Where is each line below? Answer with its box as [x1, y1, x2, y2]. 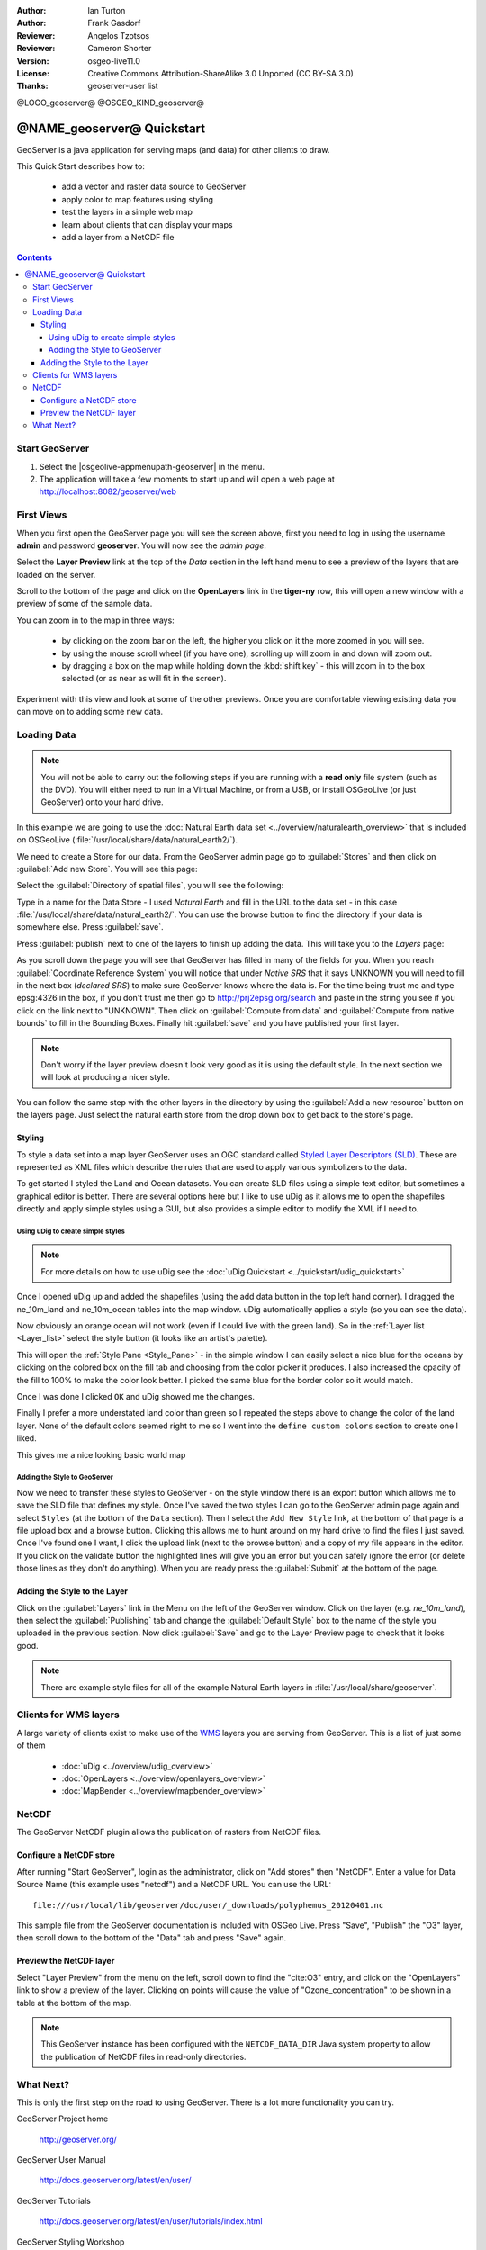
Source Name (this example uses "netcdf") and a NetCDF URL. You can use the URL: [16, 1879, 332, 1890]
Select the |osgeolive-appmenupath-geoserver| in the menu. [39, 461, 265, 472]
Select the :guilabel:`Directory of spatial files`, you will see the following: [16, 880, 284, 891]
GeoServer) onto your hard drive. [40, 796, 164, 807]
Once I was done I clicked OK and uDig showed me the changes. [16, 1390, 256, 1401]
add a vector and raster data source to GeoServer [61, 181, 247, 193]
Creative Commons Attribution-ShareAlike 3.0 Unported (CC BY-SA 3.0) [87, 67, 355, 78]
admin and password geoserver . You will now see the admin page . [16, 540, 267, 551]
